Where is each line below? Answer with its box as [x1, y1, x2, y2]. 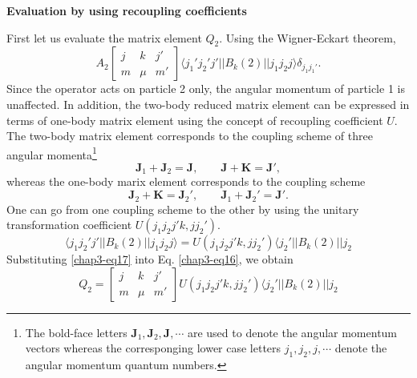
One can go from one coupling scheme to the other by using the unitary [6, 200, 359, 217]
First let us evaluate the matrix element [6, 29, 202, 46]
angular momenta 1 [6, 143, 97, 163]
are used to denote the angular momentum [187, 324, 398, 340]
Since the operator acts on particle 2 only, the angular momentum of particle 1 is [6, 80, 405, 97]
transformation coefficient [6, 216, 132, 233]
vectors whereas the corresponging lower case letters [25, 340, 281, 356]
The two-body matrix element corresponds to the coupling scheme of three [6, 127, 373, 144]
